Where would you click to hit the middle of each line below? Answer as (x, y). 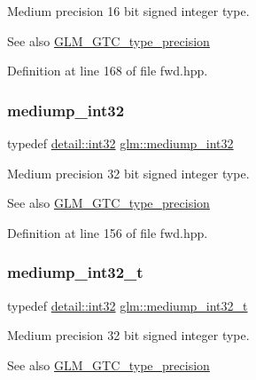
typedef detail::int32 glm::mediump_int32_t (128, 305)
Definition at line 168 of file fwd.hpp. (108, 71)
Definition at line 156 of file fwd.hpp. (108, 232)
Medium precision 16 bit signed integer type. (128, 11)
